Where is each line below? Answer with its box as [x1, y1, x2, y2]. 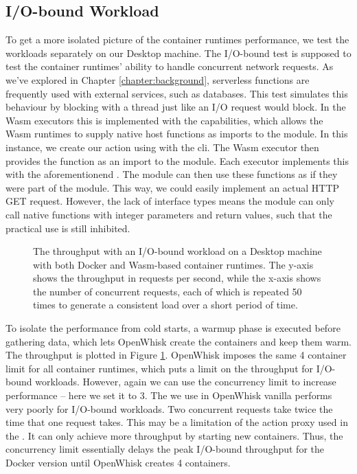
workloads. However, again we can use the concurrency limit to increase [35, 374, 336, 389]
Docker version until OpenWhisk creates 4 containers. [5, 455, 231, 470]
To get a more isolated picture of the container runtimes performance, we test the [5, 32, 349, 47]
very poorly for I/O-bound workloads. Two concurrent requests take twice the [5, 401, 333, 416]
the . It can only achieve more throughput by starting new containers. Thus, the [5, 428, 343, 442]
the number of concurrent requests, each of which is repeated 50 [33, 284, 302, 298]
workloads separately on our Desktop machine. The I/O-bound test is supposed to [5, 45, 352, 60]
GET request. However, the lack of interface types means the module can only [5, 194, 334, 208]
